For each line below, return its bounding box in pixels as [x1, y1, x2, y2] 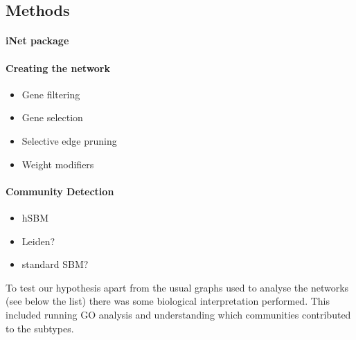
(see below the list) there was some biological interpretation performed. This [6, 294, 330, 308]
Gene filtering [21, 87, 80, 101]
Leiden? [21, 233, 55, 248]
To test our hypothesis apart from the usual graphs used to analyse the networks [6, 280, 349, 294]
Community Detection [6, 184, 114, 198]
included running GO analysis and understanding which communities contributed [6, 307, 351, 321]
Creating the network [6, 60, 111, 75]
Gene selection [21, 110, 83, 125]
